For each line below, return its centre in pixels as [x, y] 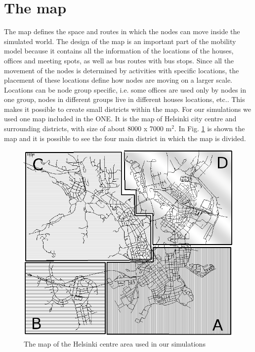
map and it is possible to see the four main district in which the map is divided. [125, 138]
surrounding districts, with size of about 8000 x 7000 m [88, 128]
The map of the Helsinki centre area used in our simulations [115, 344]
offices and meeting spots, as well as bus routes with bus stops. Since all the [119, 60]
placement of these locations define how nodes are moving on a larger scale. [118, 80]
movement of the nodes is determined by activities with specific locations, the [122, 70]
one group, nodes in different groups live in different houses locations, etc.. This [125, 99]
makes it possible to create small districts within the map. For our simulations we [127, 109]
